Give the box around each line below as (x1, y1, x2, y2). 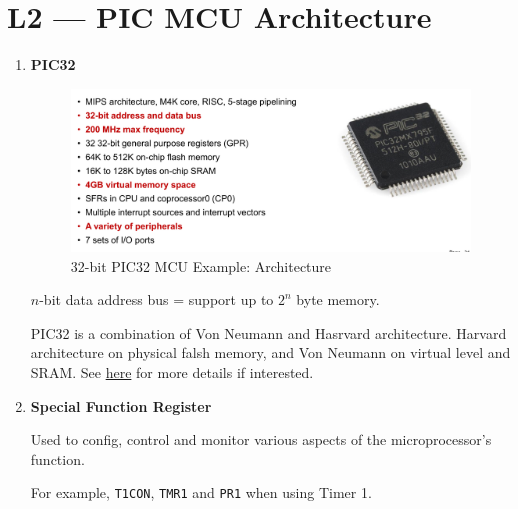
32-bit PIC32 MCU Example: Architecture (70, 255, 332, 276)
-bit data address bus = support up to (39, 289, 274, 310)
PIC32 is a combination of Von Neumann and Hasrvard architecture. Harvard (30, 322, 507, 343)
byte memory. (296, 289, 380, 310)
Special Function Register (30, 395, 212, 416)
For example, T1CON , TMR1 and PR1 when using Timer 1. (30, 482, 372, 503)
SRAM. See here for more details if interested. (30, 362, 314, 383)
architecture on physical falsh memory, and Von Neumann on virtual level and (30, 342, 511, 363)
